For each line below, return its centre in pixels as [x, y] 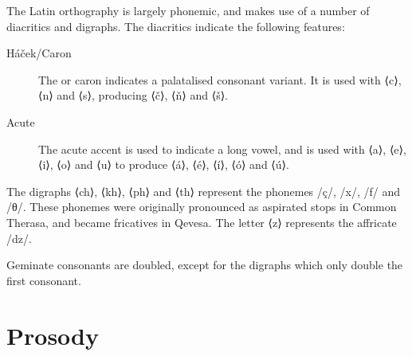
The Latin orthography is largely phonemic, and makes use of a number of [188, 10]
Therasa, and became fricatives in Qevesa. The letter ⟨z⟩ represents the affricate [202, 222]
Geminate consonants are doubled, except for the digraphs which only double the [205, 265]
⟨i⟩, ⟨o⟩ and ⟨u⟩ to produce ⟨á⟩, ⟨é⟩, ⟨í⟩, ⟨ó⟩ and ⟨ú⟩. [164, 164]
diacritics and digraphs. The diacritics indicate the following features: [176, 26]
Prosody [53, 335]
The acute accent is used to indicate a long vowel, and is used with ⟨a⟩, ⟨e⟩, [222, 149]
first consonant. [44, 280]
